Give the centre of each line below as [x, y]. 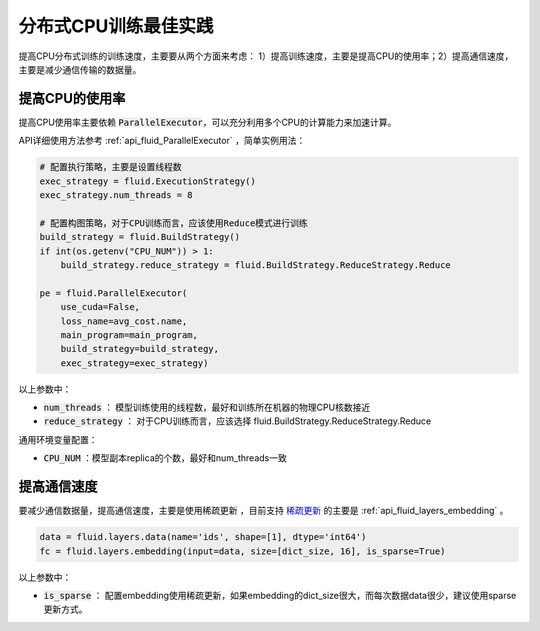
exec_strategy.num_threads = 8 [116, 195]
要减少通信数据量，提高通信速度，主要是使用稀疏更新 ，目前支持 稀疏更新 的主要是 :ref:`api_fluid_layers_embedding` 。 [263, 511]
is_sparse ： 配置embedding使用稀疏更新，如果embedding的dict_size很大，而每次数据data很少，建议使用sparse [280, 595]
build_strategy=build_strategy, [140, 349]
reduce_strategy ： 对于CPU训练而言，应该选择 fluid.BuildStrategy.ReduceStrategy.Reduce [237, 421]
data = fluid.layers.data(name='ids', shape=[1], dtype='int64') [203, 537]
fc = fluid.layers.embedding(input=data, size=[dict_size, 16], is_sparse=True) [242, 551]
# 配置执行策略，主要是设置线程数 [110, 167]
